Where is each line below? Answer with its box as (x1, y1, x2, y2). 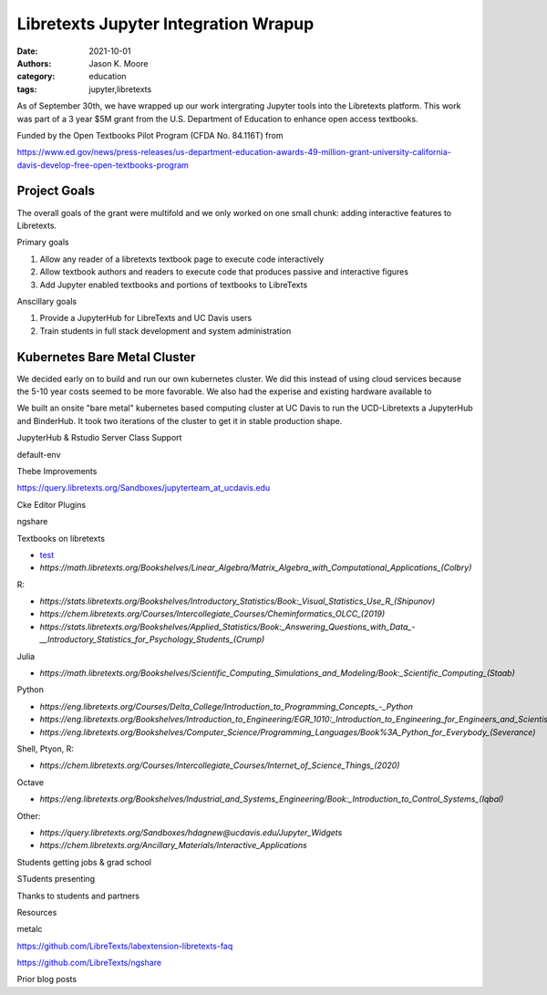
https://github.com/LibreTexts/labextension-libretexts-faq (16, 940, 233, 951)
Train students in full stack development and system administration (39, 325, 292, 337)
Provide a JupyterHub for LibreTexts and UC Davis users (39, 313, 253, 324)
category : (16, 71, 56, 82)
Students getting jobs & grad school (16, 856, 152, 867)
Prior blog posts (16, 974, 77, 985)
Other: (16, 810, 41, 821)
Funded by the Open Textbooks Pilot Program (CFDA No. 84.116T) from (16, 130, 284, 140)
